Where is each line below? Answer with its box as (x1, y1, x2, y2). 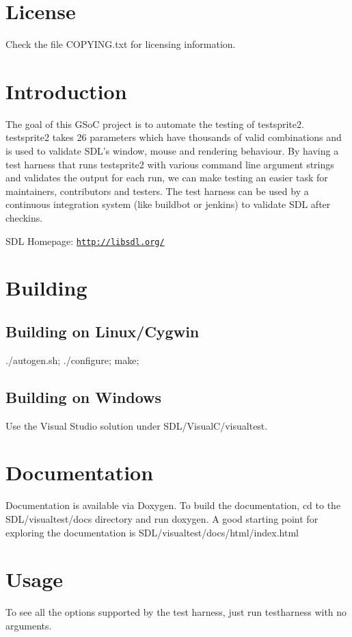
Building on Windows (5, 386, 162, 407)
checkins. (5, 211, 43, 224)
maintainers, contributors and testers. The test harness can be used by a (5, 183, 309, 198)
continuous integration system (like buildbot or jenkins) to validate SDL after (5, 197, 331, 211)
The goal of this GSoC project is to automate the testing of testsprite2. (5, 116, 304, 131)
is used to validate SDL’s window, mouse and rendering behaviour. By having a (5, 144, 339, 158)
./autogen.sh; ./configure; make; (5, 352, 139, 367)
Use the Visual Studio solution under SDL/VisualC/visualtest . (5, 418, 268, 432)
